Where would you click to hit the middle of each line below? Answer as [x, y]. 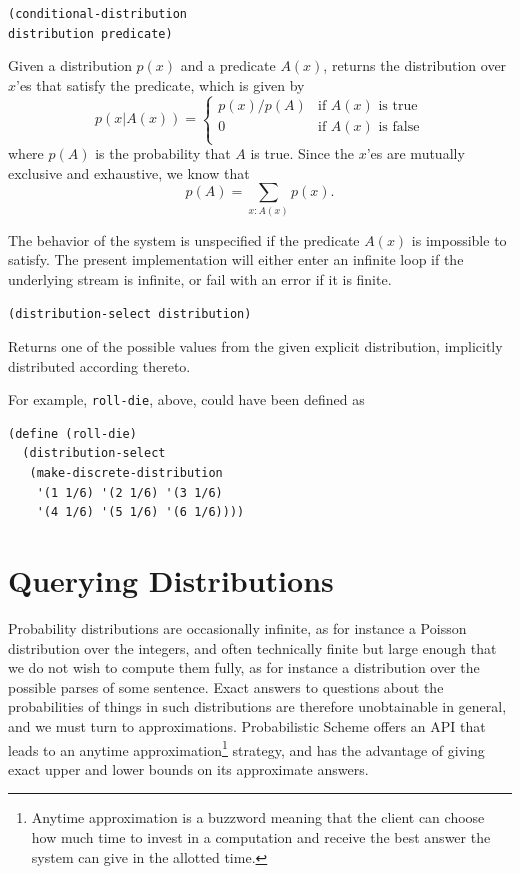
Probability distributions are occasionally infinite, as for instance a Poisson [237, 627]
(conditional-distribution [97, 14]
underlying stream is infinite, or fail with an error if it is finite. [200, 278]
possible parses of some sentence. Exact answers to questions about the [226, 686]
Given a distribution [70, 65]
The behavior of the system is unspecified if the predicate [184, 239]
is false [399, 126]
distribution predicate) [90, 33]
